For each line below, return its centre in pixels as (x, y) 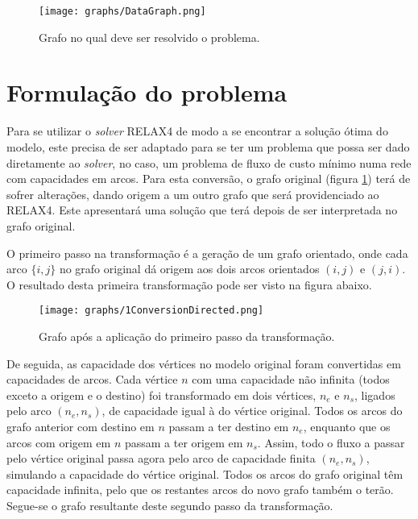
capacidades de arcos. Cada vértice (92, 379)
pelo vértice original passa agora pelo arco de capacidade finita (161, 458)
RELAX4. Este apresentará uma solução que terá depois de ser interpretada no (202, 210)
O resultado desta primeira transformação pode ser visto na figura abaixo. (189, 284)
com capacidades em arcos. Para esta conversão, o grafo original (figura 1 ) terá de (209, 179)
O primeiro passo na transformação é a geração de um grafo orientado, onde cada (207, 253)
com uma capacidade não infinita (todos (291, 379)
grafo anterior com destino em (81, 426)
